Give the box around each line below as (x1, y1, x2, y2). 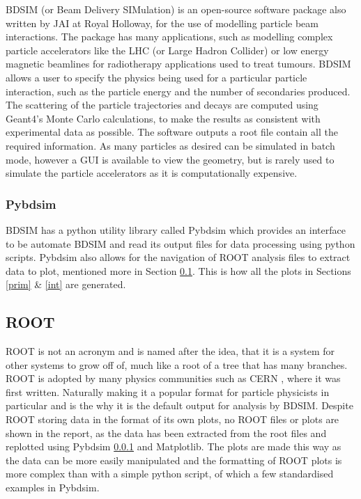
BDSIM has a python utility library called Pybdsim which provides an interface (6, 222, 346, 237)
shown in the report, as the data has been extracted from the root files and (6, 425, 327, 440)
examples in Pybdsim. (6, 480, 100, 495)
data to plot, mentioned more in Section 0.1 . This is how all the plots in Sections (6, 263, 351, 278)
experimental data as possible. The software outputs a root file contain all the (6, 125, 338, 139)
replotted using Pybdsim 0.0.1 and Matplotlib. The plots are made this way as (6, 439, 341, 454)
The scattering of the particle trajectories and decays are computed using (6, 97, 318, 112)
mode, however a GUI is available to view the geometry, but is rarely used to (6, 152, 335, 166)
